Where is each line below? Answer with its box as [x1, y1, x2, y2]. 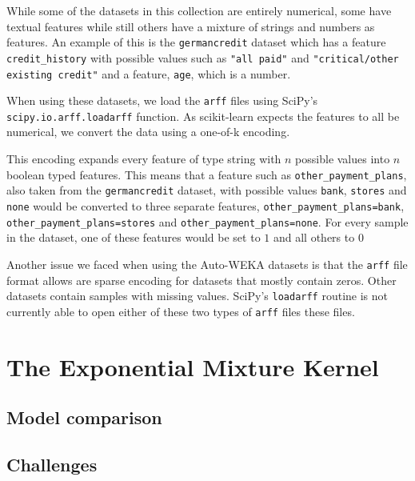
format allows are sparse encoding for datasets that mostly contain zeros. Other [6, 271, 397, 288]
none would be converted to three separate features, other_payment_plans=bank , [6, 197, 405, 214]
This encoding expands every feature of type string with [6, 150, 281, 167]
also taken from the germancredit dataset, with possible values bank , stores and [6, 182, 407, 198]
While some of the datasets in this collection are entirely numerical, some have [6, 2, 392, 18]
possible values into [295, 150, 390, 167]
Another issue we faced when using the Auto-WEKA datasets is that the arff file [6, 255, 408, 272]
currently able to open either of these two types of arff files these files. [6, 303, 355, 319]
